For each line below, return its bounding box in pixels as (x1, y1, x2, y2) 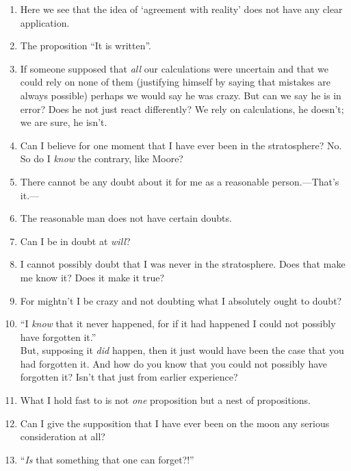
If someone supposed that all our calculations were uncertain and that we (20, 61, 329, 75)
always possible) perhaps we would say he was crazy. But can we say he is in (20, 88, 341, 102)
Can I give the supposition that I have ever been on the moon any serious (20, 416, 330, 430)
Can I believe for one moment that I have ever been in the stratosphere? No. (20, 138, 342, 152)
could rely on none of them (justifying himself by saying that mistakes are (20, 75, 330, 89)
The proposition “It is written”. (20, 38, 151, 53)
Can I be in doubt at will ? (20, 233, 131, 248)
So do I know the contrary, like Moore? (20, 151, 183, 166)
